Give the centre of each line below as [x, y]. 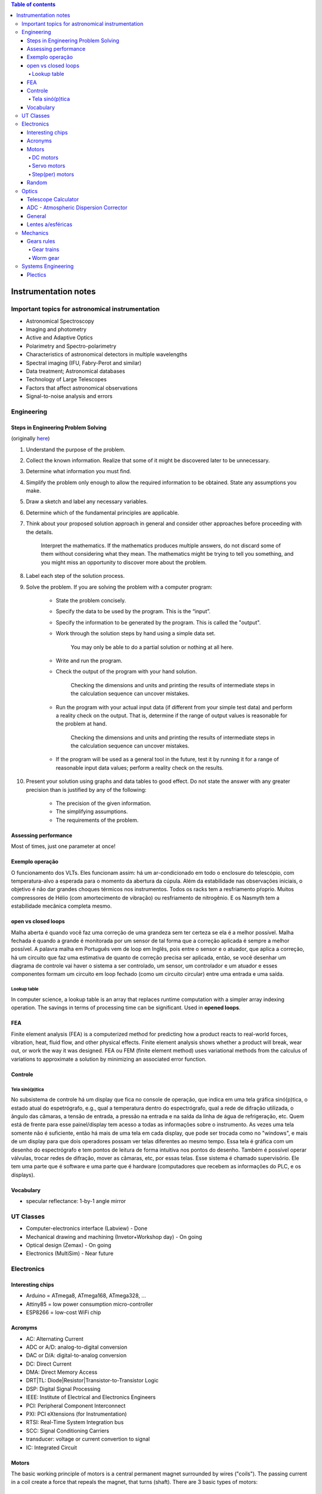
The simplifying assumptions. [92, 812]
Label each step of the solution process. [75, 576]
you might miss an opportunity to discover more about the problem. [124, 562]
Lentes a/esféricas [50, 225]
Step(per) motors [53, 174]
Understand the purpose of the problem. [76, 449]
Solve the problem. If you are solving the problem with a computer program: [119, 587]
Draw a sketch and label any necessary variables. [87, 501]
